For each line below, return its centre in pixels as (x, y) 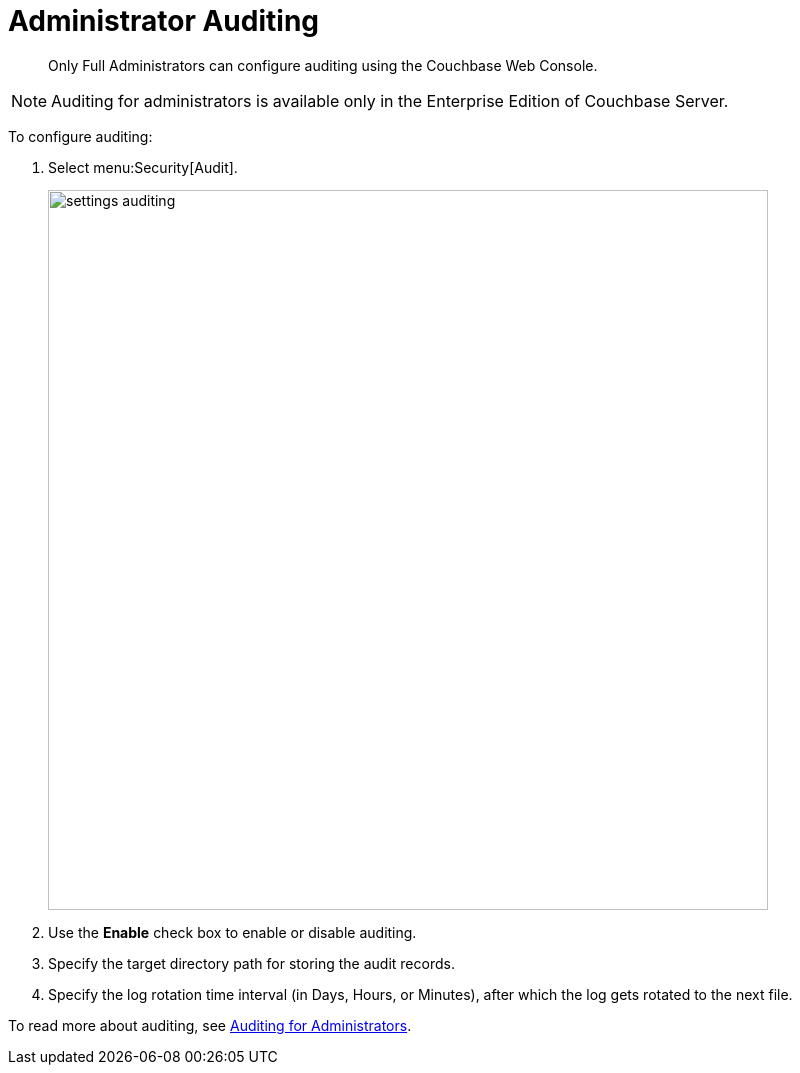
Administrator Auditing (164, 21)
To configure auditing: (80, 136)
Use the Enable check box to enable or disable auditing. (232, 932)
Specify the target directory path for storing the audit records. (251, 963)
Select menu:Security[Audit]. (143, 167)
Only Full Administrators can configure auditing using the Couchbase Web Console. (323, 65)
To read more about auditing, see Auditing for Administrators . (210, 1025)
